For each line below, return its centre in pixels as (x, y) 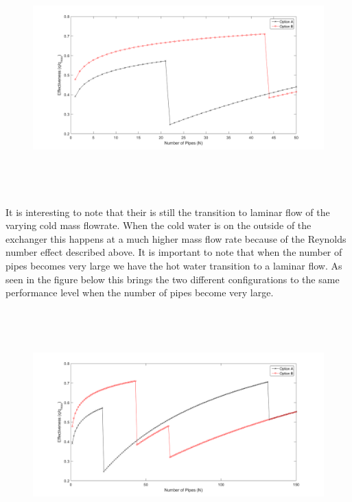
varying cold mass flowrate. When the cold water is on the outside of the (159, 225)
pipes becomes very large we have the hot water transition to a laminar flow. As (174, 265)
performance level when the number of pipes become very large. (140, 292)
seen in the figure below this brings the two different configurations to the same (173, 279)
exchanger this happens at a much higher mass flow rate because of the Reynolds (176, 238)
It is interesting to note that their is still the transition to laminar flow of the (168, 212)
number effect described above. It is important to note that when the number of (174, 252)
